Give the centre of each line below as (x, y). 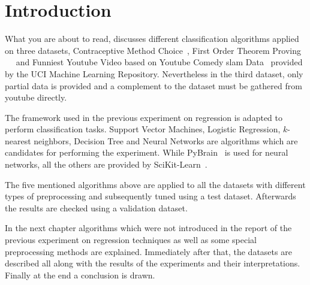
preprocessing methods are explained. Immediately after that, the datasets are (148, 251)
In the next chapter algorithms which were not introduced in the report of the (148, 228)
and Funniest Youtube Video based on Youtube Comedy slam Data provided (159, 62)
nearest (18, 140)
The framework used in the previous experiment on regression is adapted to (144, 117)
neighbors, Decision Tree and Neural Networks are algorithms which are (166, 140)
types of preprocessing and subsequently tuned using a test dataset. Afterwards (151, 196)
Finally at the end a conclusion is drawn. (80, 275)
